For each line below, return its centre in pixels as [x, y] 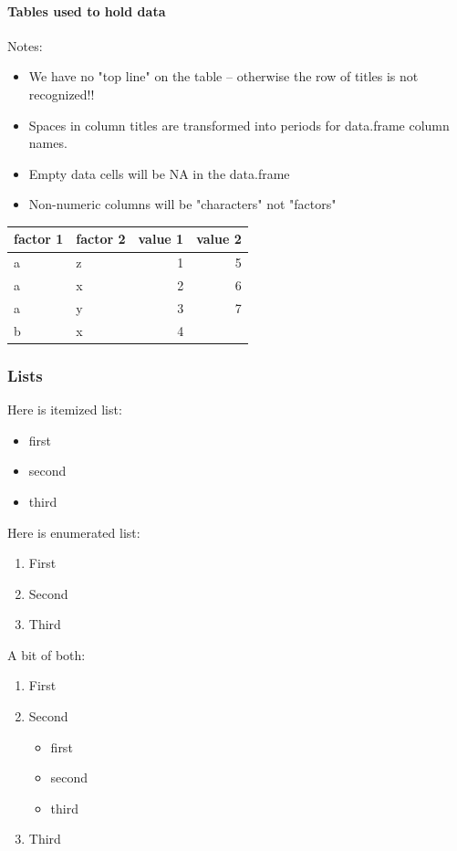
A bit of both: [47, 654]
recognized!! [62, 94]
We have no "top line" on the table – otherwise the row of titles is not [223, 76]
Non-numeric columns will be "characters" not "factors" [182, 204]
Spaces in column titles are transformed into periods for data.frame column [239, 125]
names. [48, 143]
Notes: [25, 45]
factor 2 [101, 239]
